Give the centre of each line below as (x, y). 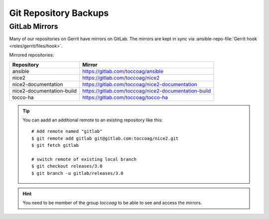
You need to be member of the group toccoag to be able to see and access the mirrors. (112, 203)
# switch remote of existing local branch (84, 159)
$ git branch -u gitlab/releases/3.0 (78, 173)
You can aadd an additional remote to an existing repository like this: (93, 120)
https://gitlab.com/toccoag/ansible (123, 71)
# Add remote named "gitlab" (67, 131)
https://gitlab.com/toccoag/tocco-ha (125, 97)
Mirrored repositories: (32, 55)
